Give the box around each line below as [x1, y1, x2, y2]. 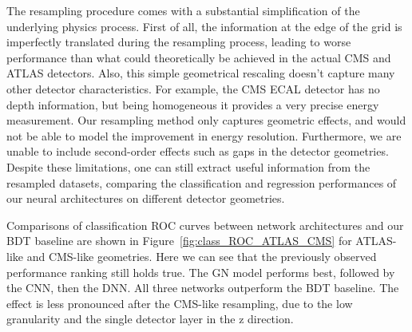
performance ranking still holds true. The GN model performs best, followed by [6, 263, 395, 280]
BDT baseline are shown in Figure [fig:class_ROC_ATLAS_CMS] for [6, 232, 352, 249]
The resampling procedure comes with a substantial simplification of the [6, 2, 360, 18]
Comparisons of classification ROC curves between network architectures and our [6, 216, 404, 233]
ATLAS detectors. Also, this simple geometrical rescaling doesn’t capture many [6, 65, 395, 81]
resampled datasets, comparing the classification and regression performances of [6, 174, 397, 191]
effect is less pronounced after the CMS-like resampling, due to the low [6, 294, 353, 311]
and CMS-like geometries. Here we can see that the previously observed [26, 247, 377, 264]
